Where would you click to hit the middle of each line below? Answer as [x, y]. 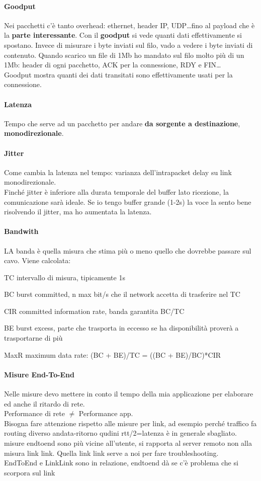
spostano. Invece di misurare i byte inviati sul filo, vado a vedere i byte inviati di [128, 45]
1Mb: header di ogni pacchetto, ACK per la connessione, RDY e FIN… [113, 65]
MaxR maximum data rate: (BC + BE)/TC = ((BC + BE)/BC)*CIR [113, 354]
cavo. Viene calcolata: [37, 260]
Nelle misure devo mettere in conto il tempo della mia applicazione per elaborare [129, 394]
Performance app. [106, 413]
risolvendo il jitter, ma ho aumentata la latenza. [78, 212]
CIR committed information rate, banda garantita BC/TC [94, 311]
